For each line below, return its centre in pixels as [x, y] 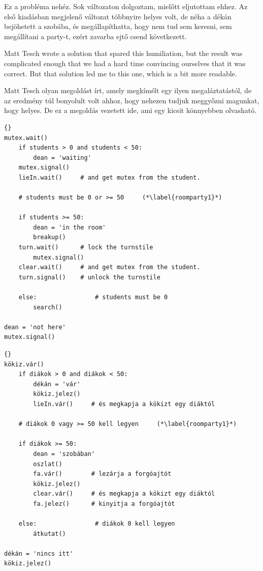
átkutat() [50, 534]
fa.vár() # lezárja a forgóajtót [102, 474]
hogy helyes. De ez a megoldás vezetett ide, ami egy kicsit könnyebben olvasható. [130, 110]
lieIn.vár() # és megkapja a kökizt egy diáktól [124, 404]
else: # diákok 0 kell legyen [97, 524]
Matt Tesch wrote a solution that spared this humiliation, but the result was [123, 53]
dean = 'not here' [35, 327]
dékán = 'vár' [57, 384]
